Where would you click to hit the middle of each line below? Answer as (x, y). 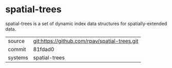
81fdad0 (44, 49)
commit (17, 49)
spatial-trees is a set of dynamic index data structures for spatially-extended (86, 24)
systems (18, 57)
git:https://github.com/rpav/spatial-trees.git (86, 41)
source (16, 41)
